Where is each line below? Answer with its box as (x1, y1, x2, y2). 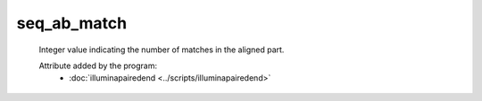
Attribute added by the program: (38, 60, 158, 71)
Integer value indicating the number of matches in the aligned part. (38, 44, 285, 55)
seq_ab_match (16, 13, 128, 33)
